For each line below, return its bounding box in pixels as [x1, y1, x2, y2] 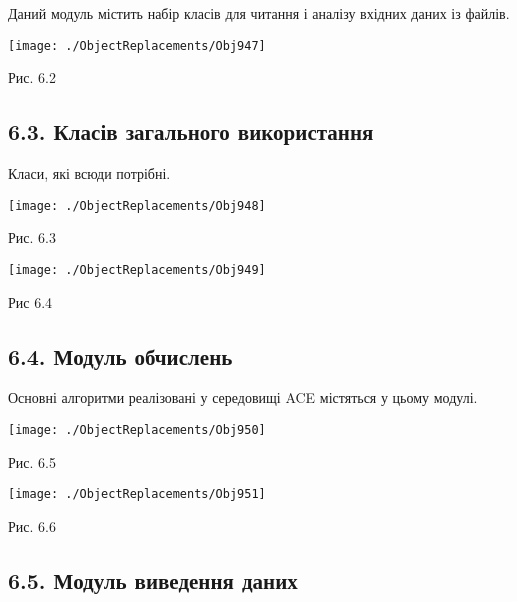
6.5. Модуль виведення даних [8, 564, 298, 595]
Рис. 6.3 [8, 227, 56, 248]
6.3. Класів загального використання [8, 116, 374, 147]
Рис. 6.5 [8, 451, 56, 472]
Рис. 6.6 [8, 515, 56, 536]
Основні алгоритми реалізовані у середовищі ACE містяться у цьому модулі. [8, 387, 478, 408]
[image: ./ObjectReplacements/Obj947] [8, 38, 266, 53]
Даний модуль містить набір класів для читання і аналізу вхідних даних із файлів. [8, 3, 510, 23]
